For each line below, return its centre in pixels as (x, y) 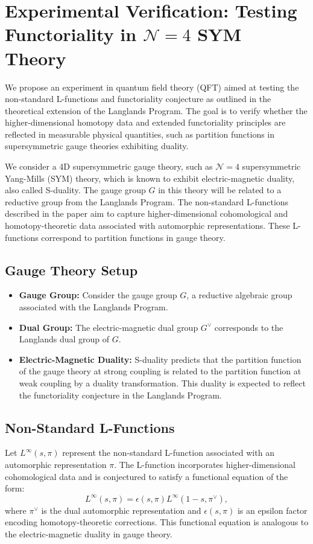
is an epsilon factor (272, 510)
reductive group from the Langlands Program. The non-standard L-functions (147, 201)
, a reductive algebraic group (239, 295)
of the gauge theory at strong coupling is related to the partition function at (160, 371)
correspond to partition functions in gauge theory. (133, 237)
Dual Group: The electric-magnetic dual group (109, 327)
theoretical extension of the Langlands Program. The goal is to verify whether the (156, 110)
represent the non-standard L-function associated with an (168, 453)
